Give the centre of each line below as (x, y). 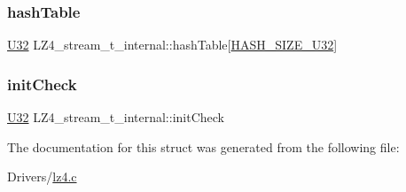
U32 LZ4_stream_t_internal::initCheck (116, 117)
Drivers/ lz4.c (42, 177)
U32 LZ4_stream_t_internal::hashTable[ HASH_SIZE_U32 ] (172, 45)
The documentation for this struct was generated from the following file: (203, 146)
